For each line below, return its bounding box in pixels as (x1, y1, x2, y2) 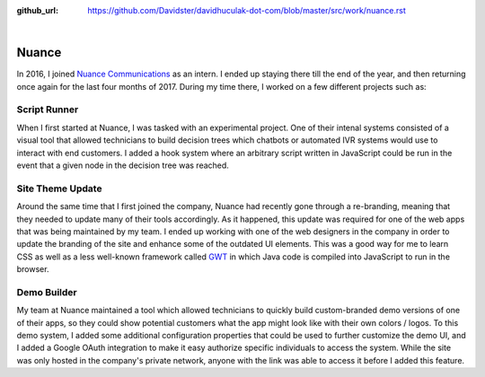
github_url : (16, 5, 58, 15)
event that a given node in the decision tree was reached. (16, 160, 229, 171)
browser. (16, 264, 49, 275)
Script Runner (16, 103, 79, 116)
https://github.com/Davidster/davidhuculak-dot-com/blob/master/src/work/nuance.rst (87, 5, 406, 15)
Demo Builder (16, 285, 77, 298)
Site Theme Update (16, 182, 102, 195)
